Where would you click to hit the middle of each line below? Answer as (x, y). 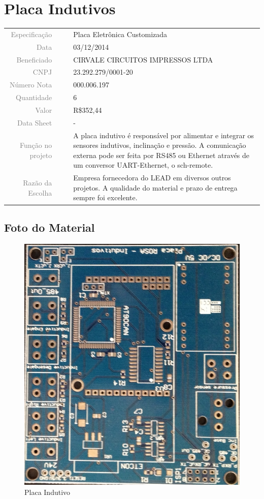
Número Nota (31, 85)
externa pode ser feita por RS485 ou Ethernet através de (161, 155)
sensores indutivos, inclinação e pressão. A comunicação (160, 145)
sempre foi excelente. (105, 197)
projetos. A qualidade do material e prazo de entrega (155, 187)
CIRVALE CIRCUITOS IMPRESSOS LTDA (143, 59)
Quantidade (34, 97)
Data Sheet (35, 122)
